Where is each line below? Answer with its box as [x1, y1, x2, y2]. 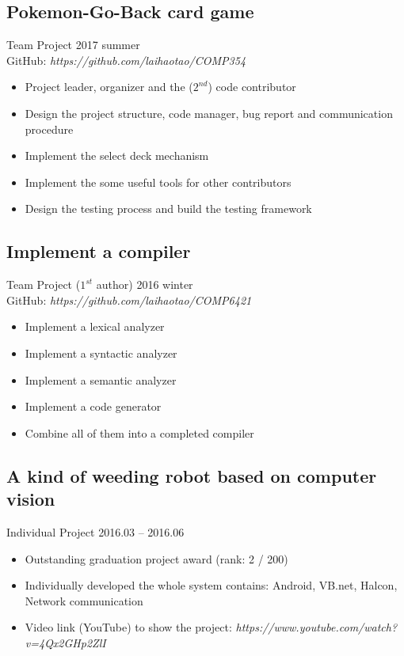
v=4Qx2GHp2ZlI [25, 634, 106, 650]
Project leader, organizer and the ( [25, 78, 193, 95]
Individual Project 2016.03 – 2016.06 [6, 523, 185, 540]
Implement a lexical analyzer [25, 318, 165, 335]
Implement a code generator [25, 398, 162, 415]
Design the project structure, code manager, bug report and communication [25, 104, 393, 121]
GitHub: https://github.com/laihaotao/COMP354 [6, 51, 246, 68]
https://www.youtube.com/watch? [235, 619, 398, 635]
